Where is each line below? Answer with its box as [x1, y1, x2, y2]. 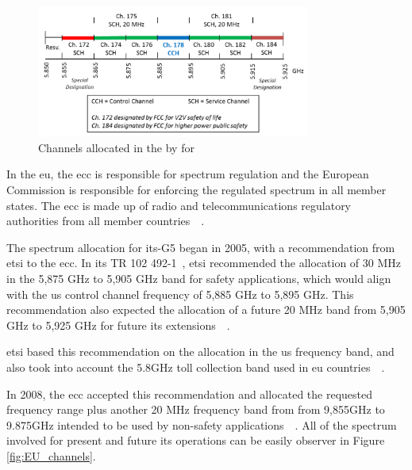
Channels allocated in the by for [38, 139, 194, 155]
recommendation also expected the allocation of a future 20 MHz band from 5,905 [6, 301, 406, 318]
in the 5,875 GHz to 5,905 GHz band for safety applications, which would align [6, 270, 391, 287]
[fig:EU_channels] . [6, 447, 96, 464]
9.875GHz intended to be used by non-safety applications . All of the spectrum [6, 416, 397, 433]
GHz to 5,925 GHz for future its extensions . [6, 316, 230, 333]
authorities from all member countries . [6, 212, 205, 229]
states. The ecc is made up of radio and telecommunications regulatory [6, 197, 352, 213]
